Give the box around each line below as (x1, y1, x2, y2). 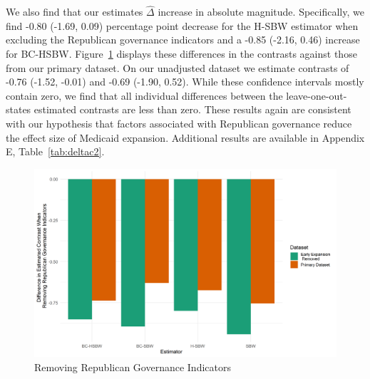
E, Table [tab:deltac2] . (6, 144, 105, 159)
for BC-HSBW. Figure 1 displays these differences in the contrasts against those (6, 46, 357, 61)
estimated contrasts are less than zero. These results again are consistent (34, 102, 351, 117)
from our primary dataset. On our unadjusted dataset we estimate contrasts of (6, 60, 349, 75)
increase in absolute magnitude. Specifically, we (158, 4, 364, 19)
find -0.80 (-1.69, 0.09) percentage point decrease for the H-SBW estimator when (6, 18, 359, 33)
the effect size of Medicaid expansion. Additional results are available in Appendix (6, 130, 365, 145)
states (6, 102, 31, 117)
